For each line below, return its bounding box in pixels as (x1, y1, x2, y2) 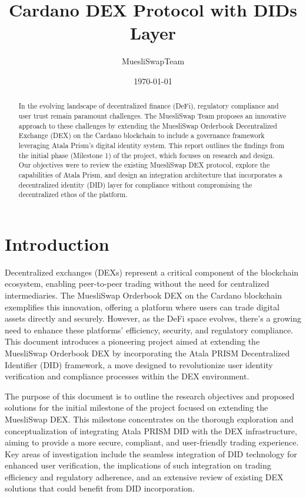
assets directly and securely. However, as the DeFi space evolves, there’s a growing (5, 312, 301, 325)
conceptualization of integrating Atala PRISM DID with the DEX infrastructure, (5, 424, 297, 437)
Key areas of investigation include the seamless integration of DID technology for (5, 447, 297, 460)
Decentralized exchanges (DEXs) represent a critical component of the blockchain (5, 266, 299, 278)
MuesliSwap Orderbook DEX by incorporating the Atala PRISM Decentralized (5, 346, 290, 359)
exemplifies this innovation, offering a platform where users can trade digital (5, 300, 280, 313)
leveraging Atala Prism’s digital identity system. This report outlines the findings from (18, 140, 285, 150)
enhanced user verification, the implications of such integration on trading (5, 459, 271, 471)
